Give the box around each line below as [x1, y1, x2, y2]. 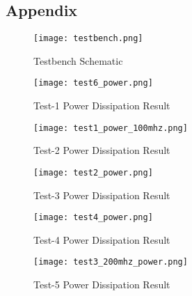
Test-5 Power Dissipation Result [33, 277, 170, 292]
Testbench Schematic [33, 53, 123, 68]
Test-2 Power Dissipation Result [33, 143, 170, 157]
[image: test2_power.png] [33, 167, 153, 178]
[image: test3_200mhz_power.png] [33, 257, 188, 267]
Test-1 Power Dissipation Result [33, 98, 170, 113]
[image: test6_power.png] [33, 78, 153, 88]
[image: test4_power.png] [33, 212, 153, 223]
